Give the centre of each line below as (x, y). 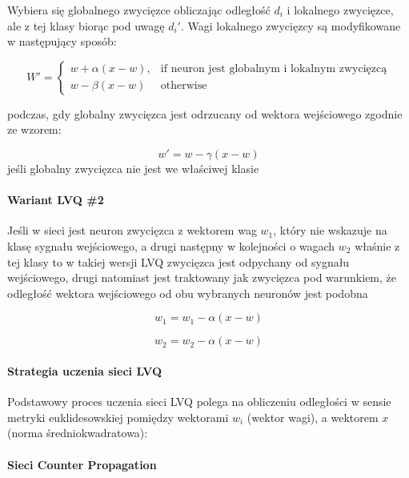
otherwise (184, 86)
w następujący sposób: (62, 41)
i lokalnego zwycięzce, (340, 10)
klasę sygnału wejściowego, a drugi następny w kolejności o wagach (171, 245)
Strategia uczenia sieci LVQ (85, 370)
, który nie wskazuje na (330, 230)
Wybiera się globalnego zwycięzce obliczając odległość (139, 10)
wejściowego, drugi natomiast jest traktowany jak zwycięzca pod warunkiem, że (202, 277)
